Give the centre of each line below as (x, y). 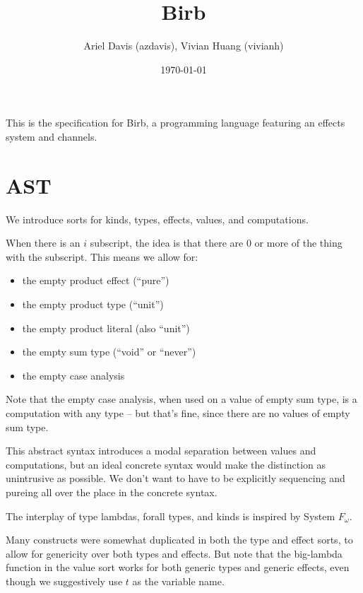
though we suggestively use (64, 581)
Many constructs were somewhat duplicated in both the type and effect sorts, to (179, 540)
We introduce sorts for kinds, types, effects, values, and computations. (157, 219)
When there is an (43, 243)
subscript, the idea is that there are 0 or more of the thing (216, 243)
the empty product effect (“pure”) (96, 280)
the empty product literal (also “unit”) (106, 328)
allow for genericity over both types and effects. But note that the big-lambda (174, 553)
